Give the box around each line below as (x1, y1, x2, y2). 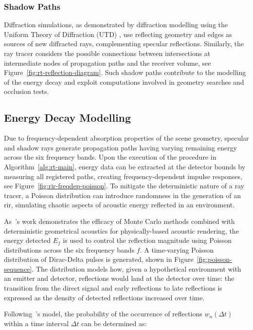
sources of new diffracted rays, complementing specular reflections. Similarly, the (4, 38, 244, 49)
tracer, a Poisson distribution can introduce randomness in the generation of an (4, 190, 241, 200)
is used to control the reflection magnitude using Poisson (63, 235, 232, 245)
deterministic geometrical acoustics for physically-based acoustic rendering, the (4, 225, 239, 236)
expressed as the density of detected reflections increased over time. (4, 292, 205, 302)
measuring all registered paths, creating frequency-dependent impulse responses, (4, 171, 242, 181)
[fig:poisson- (197, 254, 232, 264)
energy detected (4, 235, 51, 245)
